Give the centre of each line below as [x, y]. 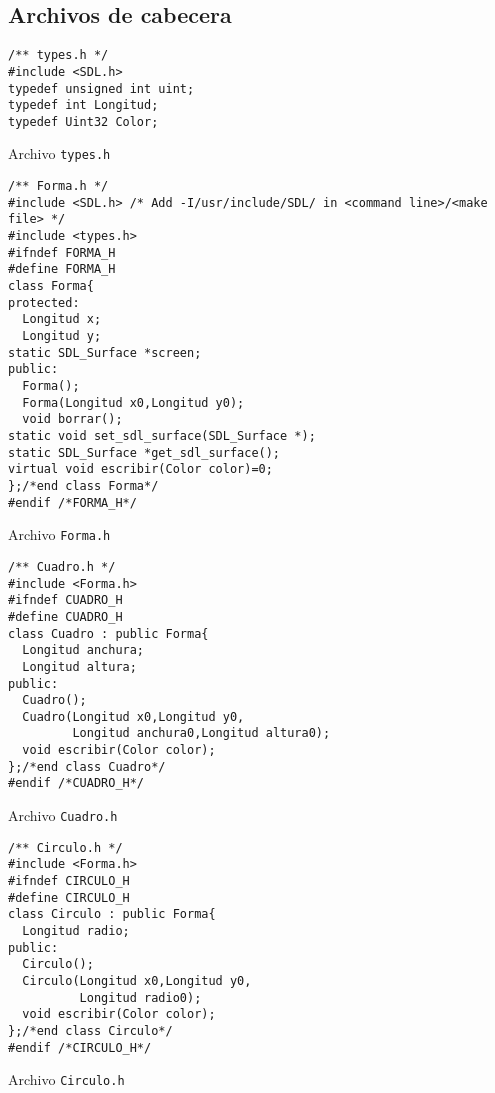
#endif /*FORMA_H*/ [72, 502]
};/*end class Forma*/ [83, 485]
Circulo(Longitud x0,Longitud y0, [137, 981]
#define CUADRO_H [65, 616]
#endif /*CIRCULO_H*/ [80, 1047]
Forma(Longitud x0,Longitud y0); [133, 402]
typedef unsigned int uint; [101, 88]
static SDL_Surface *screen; [105, 352]
